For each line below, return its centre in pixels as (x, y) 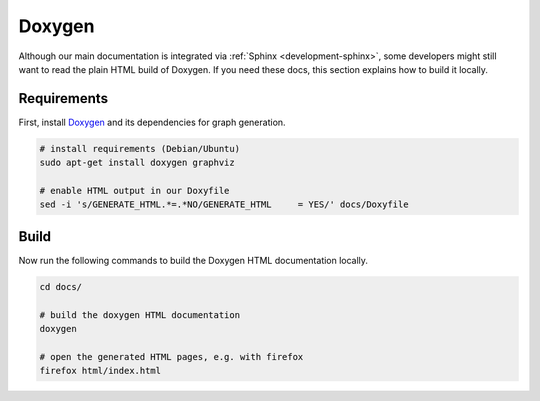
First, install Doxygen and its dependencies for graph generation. (152, 122)
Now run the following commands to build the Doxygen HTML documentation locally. (193, 260)
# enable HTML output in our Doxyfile (134, 190)
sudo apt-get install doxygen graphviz (137, 163)
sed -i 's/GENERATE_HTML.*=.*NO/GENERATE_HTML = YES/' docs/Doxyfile (224, 204)
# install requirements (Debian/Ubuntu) (139, 148)
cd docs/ (61, 286)
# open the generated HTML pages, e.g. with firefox (171, 356)
